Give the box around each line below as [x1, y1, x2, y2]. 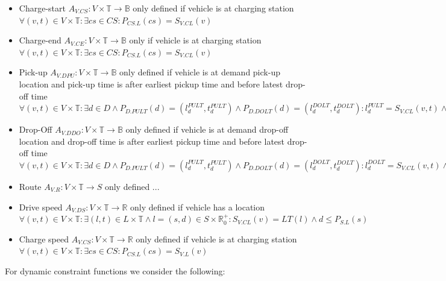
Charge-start [19, 2, 66, 14]
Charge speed [19, 232, 69, 245]
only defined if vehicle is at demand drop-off [125, 123, 289, 136]
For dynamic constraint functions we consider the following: [5, 264, 225, 277]
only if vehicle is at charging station [129, 34, 262, 46]
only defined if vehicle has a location [130, 200, 265, 213]
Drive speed [19, 200, 63, 213]
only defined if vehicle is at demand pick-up [119, 66, 280, 78]
